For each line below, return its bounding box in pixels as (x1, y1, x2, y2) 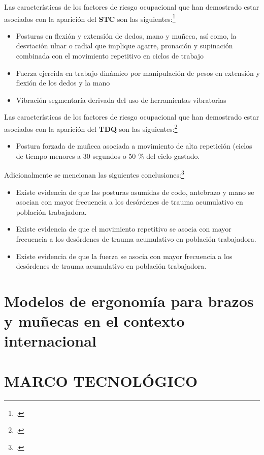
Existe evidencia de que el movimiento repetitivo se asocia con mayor (16, 223, 232, 234)
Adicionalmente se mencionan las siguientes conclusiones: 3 (4, 168, 184, 180)
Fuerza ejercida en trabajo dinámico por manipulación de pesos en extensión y (16, 67, 260, 78)
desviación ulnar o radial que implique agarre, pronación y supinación (16, 40, 233, 51)
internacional (4, 330, 96, 351)
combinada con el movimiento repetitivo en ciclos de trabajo (16, 50, 204, 61)
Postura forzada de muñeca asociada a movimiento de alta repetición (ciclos (16, 140, 252, 151)
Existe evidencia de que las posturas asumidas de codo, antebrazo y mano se (16, 186, 254, 197)
